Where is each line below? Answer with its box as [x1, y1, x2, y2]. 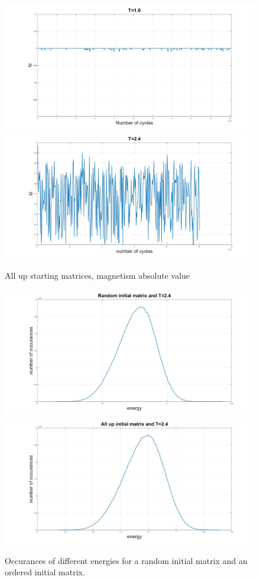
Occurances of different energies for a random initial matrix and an [5, 554, 248, 566]
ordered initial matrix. [5, 566, 85, 578]
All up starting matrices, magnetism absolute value [5, 269, 190, 281]
